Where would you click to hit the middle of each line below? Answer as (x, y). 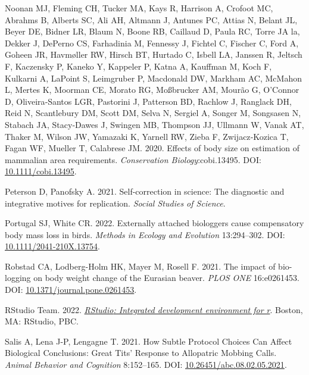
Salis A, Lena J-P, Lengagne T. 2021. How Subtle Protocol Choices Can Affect (149, 341)
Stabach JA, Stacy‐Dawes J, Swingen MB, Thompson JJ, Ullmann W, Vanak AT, (154, 124)
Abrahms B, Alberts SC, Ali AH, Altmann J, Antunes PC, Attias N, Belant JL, (151, 19)
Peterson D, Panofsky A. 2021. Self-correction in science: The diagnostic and (145, 191)
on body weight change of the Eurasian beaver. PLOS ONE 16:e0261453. (166, 278)
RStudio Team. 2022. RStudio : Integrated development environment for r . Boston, (154, 309)
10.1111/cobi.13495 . (41, 171)
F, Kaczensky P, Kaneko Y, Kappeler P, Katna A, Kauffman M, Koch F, (138, 66)
